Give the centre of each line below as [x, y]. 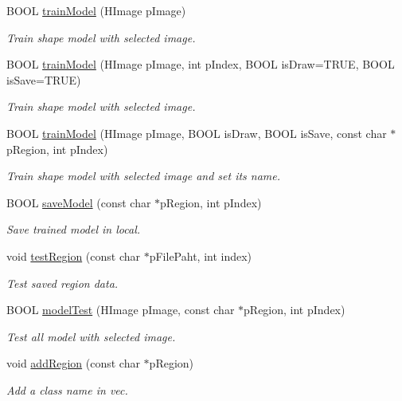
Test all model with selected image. [91, 336]
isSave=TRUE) [44, 79]
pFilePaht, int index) [201, 256]
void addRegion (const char [73, 363]
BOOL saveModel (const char [79, 202]
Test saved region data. [62, 283]
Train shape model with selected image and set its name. [144, 176]
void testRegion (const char [73, 256]
